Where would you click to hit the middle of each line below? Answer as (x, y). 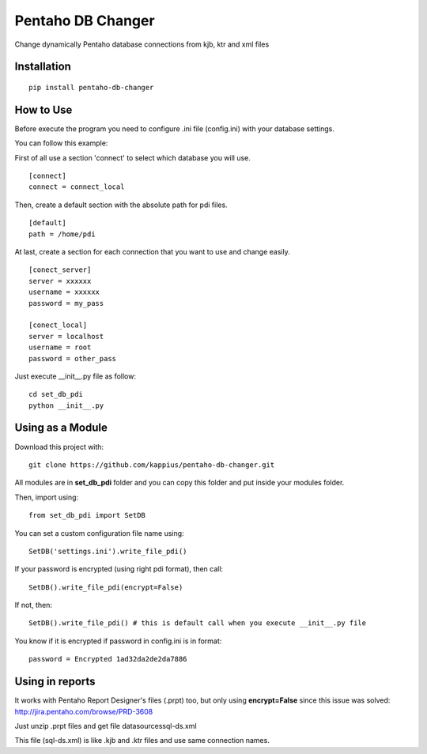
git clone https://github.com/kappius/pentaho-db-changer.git (152, 465)
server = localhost (66, 336)
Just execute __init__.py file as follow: (75, 376)
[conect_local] (58, 325)
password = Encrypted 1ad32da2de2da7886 (108, 659)
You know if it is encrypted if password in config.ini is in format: (118, 641)
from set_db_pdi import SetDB (87, 515)
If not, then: (34, 605)
